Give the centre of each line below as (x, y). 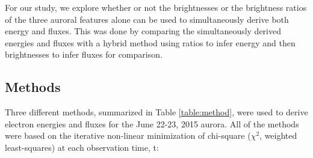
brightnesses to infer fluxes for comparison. (84, 54)
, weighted (278, 135)
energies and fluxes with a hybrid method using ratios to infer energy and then (150, 42)
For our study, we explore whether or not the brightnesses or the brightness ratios (156, 7)
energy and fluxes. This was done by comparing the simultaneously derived (143, 31)
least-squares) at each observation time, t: (82, 147)
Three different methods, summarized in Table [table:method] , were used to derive (156, 112)
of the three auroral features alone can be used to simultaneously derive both (147, 19)
